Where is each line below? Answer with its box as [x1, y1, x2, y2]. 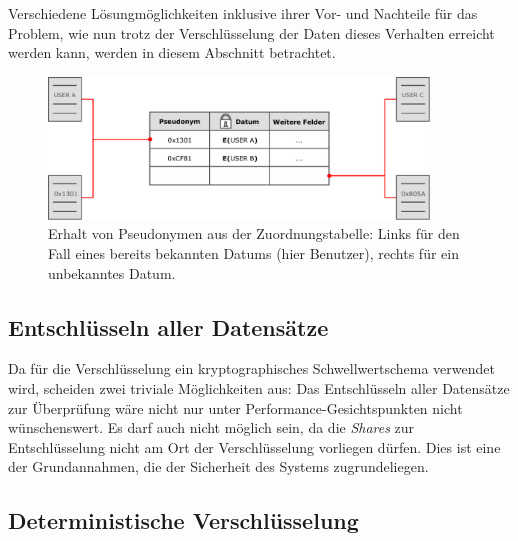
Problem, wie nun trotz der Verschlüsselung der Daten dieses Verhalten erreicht [8, 22, 495, 43]
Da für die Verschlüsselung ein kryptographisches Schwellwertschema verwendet [8, 358, 495, 379]
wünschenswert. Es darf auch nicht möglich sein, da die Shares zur [8, 417, 415, 438]
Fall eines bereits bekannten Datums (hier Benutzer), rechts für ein [48, 243, 459, 264]
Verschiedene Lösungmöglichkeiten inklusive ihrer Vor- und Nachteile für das [8, 3, 478, 23]
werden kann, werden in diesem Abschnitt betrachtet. [8, 42, 336, 63]
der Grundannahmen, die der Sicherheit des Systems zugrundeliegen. [8, 456, 429, 477]
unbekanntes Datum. [48, 262, 176, 283]
